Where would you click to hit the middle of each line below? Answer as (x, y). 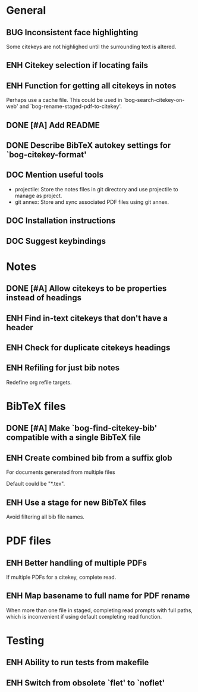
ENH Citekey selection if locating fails (77, 65)
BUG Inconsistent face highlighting (72, 32)
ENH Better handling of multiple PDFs (77, 563)
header (20, 328)
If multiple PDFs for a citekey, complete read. (61, 577)
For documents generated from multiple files (61, 472)
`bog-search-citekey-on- (154, 100)
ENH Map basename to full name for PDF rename (98, 596)
